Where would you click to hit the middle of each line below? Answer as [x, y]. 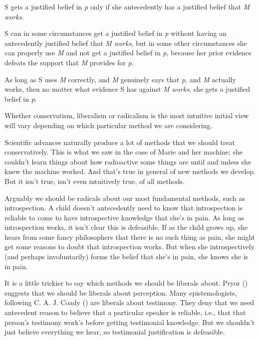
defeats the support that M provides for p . [69, 62]
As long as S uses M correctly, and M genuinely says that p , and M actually [120, 79]
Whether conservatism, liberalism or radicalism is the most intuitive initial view [127, 115]
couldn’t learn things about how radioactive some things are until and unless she [128, 161]
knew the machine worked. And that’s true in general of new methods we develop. [130, 171]
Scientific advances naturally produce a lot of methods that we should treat [120, 142]
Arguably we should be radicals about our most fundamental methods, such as [125, 198]
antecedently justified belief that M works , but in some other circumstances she [126, 43]
